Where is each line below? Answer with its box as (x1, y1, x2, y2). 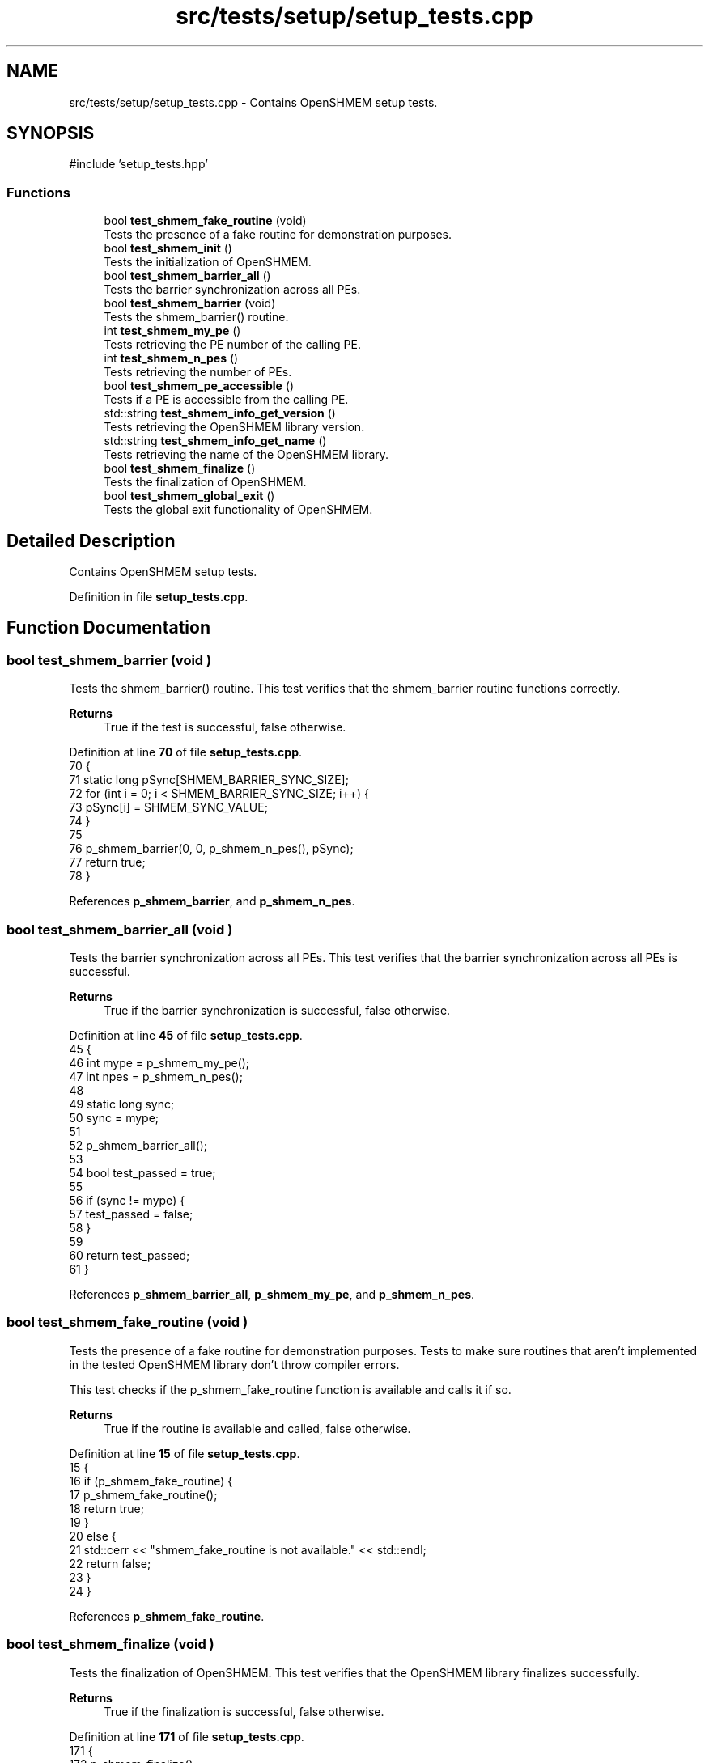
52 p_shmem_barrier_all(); (69, 1138, 208, 1152)
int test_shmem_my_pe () (104, 324, 241, 338)
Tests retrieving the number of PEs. (104, 365, 292, 379)
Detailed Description (6, 530, 176, 551)
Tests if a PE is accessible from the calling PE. (104, 392, 349, 407)
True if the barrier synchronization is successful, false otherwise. (104, 1003, 451, 1017)
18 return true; (69, 1501, 144, 1515)
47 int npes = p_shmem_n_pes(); (69, 1070, 243, 1083)
